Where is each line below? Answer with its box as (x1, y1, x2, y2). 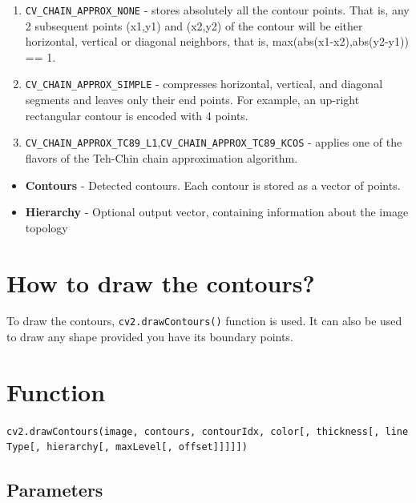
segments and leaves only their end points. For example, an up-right (25, 91, 360, 108)
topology (25, 219, 68, 235)
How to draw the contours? (6, 266, 315, 299)
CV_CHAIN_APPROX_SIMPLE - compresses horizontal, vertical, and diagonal (25, 75, 383, 92)
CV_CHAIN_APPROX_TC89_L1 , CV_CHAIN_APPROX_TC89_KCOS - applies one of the (25, 134, 402, 151)
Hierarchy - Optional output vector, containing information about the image (25, 203, 409, 220)
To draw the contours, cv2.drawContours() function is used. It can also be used (6, 312, 402, 329)
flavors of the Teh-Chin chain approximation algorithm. (25, 149, 298, 166)
